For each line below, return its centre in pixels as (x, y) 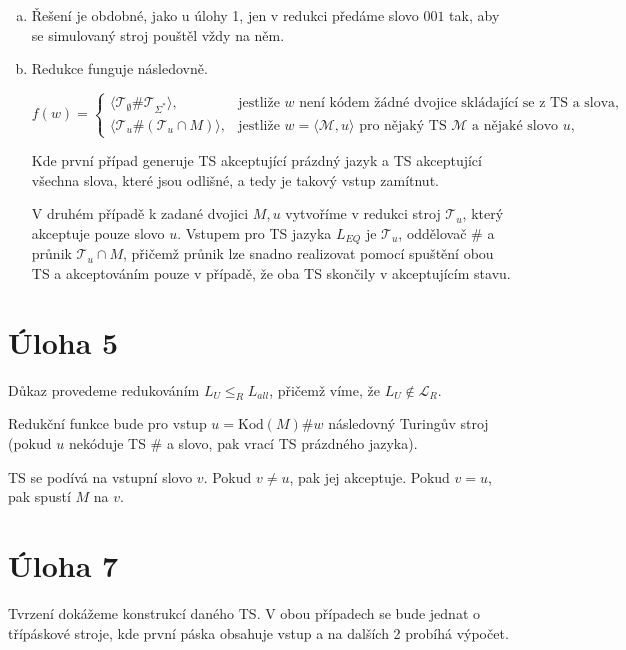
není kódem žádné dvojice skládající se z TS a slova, (459, 103)
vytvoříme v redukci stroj (363, 213)
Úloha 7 (63, 565)
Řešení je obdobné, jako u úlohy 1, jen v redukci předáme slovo (225, 15)
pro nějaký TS (403, 125)
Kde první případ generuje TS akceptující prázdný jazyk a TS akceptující (256, 160)
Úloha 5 (63, 341)
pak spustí (39, 496)
